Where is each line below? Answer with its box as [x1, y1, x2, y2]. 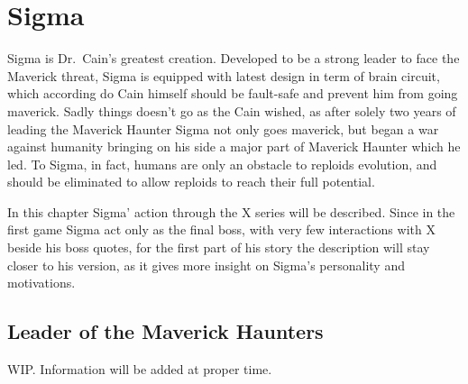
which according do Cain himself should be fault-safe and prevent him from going [7, 84, 458, 103]
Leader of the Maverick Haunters [7, 317, 324, 345]
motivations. [7, 273, 76, 292]
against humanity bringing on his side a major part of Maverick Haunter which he [7, 137, 461, 156]
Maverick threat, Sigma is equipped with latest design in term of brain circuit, [7, 66, 440, 85]
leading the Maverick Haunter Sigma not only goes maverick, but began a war [7, 119, 439, 138]
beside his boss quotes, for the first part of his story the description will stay [7, 238, 430, 257]
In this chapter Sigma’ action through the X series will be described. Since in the [7, 202, 455, 221]
